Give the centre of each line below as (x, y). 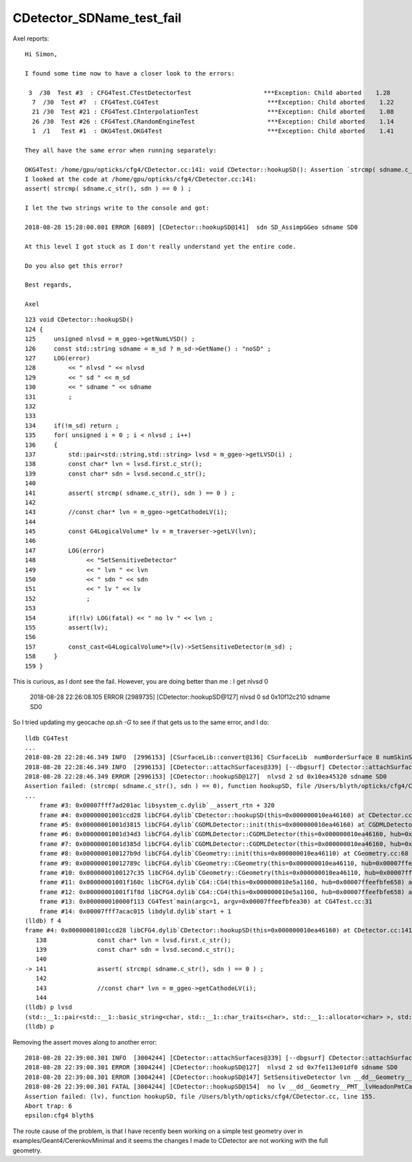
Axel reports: (31, 38)
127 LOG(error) (58, 358)
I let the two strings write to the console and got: (117, 208)
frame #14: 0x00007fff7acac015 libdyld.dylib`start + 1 (135, 911)
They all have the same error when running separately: (121, 150)
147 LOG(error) (65, 550)
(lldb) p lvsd (48, 1007)
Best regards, (48, 285)
